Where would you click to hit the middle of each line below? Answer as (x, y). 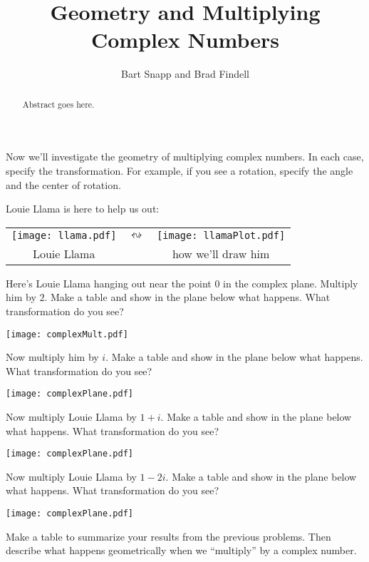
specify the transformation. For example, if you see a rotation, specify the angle (180, 170)
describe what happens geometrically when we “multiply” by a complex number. (181, 550)
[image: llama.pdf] (64, 235)
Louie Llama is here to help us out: (83, 209)
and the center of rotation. (63, 184)
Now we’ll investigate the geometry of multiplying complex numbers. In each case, (185, 157)
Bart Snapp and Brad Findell (185, 74)
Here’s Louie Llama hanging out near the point (109, 283)
